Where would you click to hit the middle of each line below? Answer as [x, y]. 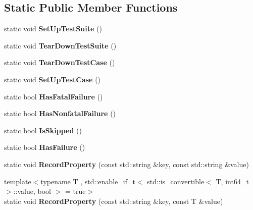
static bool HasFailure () [45, 147]
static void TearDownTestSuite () [60, 45]
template [18, 181]
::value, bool [32, 191]
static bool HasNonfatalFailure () [60, 113]
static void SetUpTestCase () [53, 79]
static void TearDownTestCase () [60, 62]
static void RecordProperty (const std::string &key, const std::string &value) [126, 164]
